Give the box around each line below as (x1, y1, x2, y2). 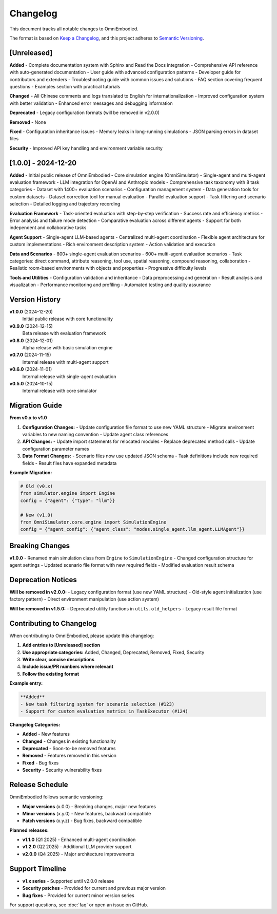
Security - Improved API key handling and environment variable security (9, 145, 163, 151)
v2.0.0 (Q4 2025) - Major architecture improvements (22, 851, 134, 857)
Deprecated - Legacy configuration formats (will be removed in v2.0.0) (9, 109, 160, 116)
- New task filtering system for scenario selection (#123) (20, 701, 175, 707)
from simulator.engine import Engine (20, 491, 115, 496)
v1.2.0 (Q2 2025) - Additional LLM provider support (22, 844, 132, 850)
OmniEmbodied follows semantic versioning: (9, 794, 104, 800)
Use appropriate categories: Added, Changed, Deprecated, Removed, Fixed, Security (22, 649, 205, 655)
